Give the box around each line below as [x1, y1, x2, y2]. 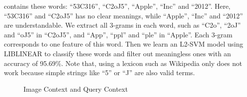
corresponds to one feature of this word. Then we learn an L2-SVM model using [4, 39, 243, 49]
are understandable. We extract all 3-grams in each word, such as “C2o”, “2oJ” [4, 20, 241, 30]
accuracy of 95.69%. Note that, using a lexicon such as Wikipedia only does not [4, 58, 243, 68]
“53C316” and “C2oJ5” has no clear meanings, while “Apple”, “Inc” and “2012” [4, 10, 243, 20]
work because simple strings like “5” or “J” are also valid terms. [4, 67, 195, 78]
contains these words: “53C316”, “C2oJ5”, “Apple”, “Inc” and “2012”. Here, [4, 1, 231, 11]
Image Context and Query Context [23, 83, 128, 94]
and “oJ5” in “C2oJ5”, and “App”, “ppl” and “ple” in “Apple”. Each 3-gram [4, 29, 233, 39]
